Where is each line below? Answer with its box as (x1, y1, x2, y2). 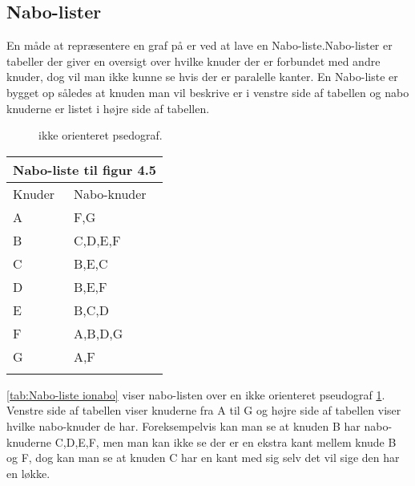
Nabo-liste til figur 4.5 (13, 160, 156, 179)
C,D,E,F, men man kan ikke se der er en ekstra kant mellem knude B (54, 433, 397, 450)
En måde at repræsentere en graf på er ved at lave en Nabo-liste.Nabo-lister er (6, 37, 393, 54)
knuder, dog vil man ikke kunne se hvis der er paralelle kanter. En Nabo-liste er (6, 68, 398, 85)
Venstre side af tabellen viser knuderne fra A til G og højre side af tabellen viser (6, 402, 401, 419)
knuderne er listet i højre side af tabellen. (6, 99, 210, 116)
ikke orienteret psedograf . (38, 127, 163, 144)
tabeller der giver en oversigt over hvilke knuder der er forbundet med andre (6, 52, 381, 69)
